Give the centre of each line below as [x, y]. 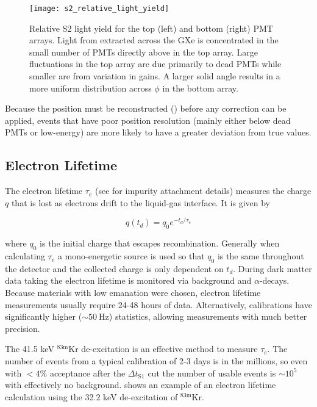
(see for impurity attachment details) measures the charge [203, 191]
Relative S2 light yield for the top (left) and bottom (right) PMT [151, 28]
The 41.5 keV [30, 349]
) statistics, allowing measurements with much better [208, 316]
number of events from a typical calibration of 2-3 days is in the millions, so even [156, 361]
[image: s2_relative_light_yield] [99, 9]
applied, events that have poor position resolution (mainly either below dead [148, 120]
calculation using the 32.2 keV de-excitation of [91, 396]
